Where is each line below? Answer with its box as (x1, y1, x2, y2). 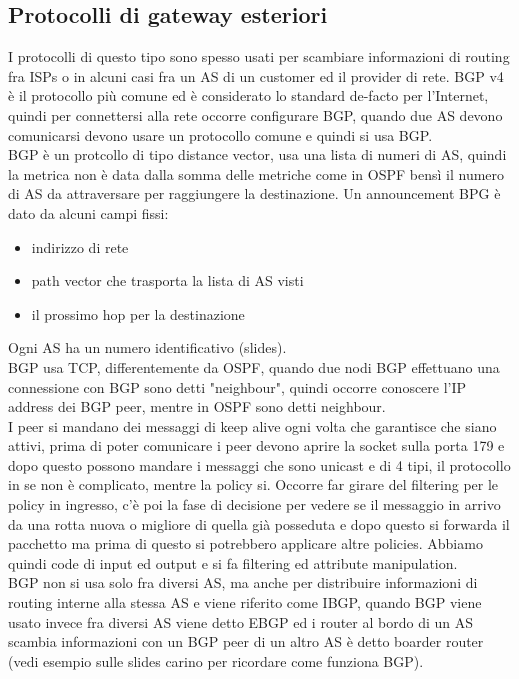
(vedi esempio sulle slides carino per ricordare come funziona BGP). (8, 650, 424, 671)
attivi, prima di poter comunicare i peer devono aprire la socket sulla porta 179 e (8, 435, 505, 456)
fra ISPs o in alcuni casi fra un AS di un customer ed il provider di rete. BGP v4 (8, 65, 504, 86)
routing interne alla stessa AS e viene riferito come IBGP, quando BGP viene (8, 592, 482, 613)
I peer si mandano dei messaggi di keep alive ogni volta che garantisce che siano (8, 415, 497, 436)
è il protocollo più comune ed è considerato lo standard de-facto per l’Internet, (8, 85, 489, 106)
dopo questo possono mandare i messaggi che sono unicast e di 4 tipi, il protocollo (8, 454, 511, 475)
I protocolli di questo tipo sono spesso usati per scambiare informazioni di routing (8, 46, 510, 67)
